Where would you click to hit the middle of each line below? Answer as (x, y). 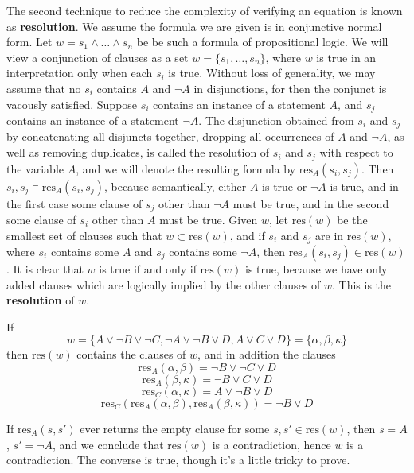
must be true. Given (209, 219)
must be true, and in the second (311, 203)
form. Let (29, 42)
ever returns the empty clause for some (175, 428)
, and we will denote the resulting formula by (186, 168)
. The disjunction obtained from (276, 120)
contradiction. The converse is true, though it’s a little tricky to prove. (178, 460)
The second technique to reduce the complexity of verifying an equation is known (205, 10)
